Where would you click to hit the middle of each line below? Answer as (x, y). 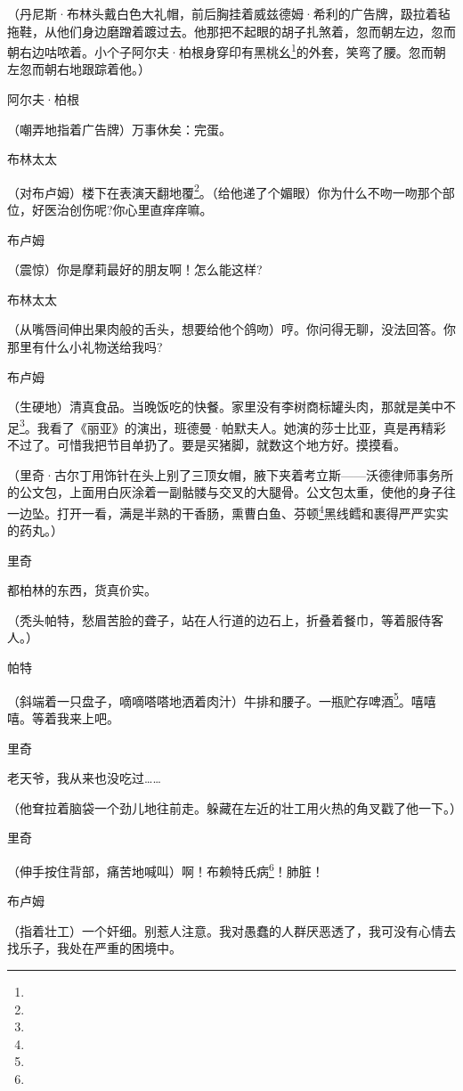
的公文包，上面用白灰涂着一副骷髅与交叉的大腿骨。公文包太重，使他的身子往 (231, 492)
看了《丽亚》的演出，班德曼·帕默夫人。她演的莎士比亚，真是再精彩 (248, 427)
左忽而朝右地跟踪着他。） (79, 69)
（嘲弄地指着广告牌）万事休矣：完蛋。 (119, 129)
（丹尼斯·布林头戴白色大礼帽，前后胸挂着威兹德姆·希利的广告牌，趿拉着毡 (229, 13)
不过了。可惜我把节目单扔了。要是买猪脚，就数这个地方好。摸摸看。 (207, 445)
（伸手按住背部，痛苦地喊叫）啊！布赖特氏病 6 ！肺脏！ (166, 869)
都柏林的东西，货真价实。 (82, 590)
